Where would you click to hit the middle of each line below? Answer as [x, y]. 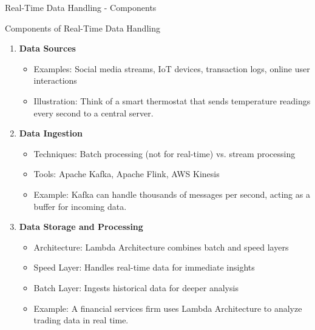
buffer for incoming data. [80, 206]
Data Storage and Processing [81, 227]
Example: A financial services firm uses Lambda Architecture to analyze [168, 308]
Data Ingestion [51, 133]
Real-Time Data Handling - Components [81, 7]
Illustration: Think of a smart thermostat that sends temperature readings [172, 100]
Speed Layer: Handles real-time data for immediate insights [144, 267]
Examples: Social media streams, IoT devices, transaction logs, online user [172, 68]
